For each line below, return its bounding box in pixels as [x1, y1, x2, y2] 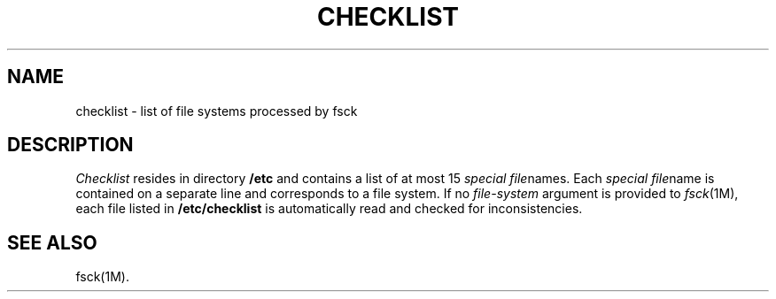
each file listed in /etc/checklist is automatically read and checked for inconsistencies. [75, 201, 583, 217]
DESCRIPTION [7, 134, 134, 157]
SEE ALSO [7, 231, 97, 254]
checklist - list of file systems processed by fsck [75, 103, 358, 119]
